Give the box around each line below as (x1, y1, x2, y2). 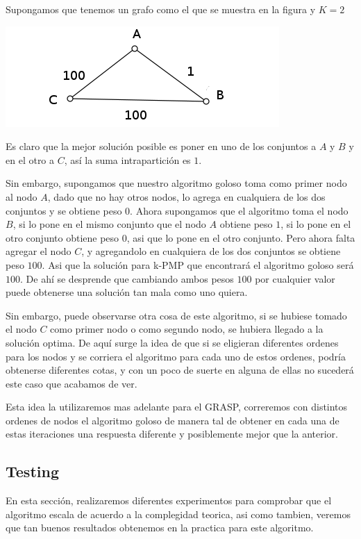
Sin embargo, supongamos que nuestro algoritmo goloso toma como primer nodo (6, 176, 347, 190)
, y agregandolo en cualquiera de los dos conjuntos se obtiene (81, 244, 341, 258)
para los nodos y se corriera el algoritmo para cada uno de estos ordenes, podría (6, 349, 346, 363)
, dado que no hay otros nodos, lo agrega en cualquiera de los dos (47, 189, 326, 204)
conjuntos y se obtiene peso (6, 203, 122, 217)
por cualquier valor (255, 271, 335, 285)
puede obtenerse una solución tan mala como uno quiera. (6, 285, 248, 299)
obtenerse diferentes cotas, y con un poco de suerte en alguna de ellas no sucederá (6, 363, 354, 377)
